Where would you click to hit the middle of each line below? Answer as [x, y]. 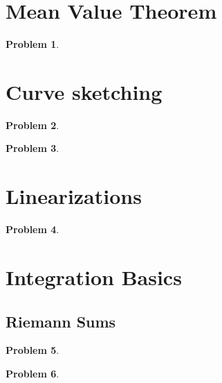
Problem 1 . [33, 44]
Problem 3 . [33, 148]
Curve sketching [84, 91]
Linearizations [74, 196]
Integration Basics [94, 276]
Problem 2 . [33, 125]
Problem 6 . [33, 373]
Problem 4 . [33, 229]
